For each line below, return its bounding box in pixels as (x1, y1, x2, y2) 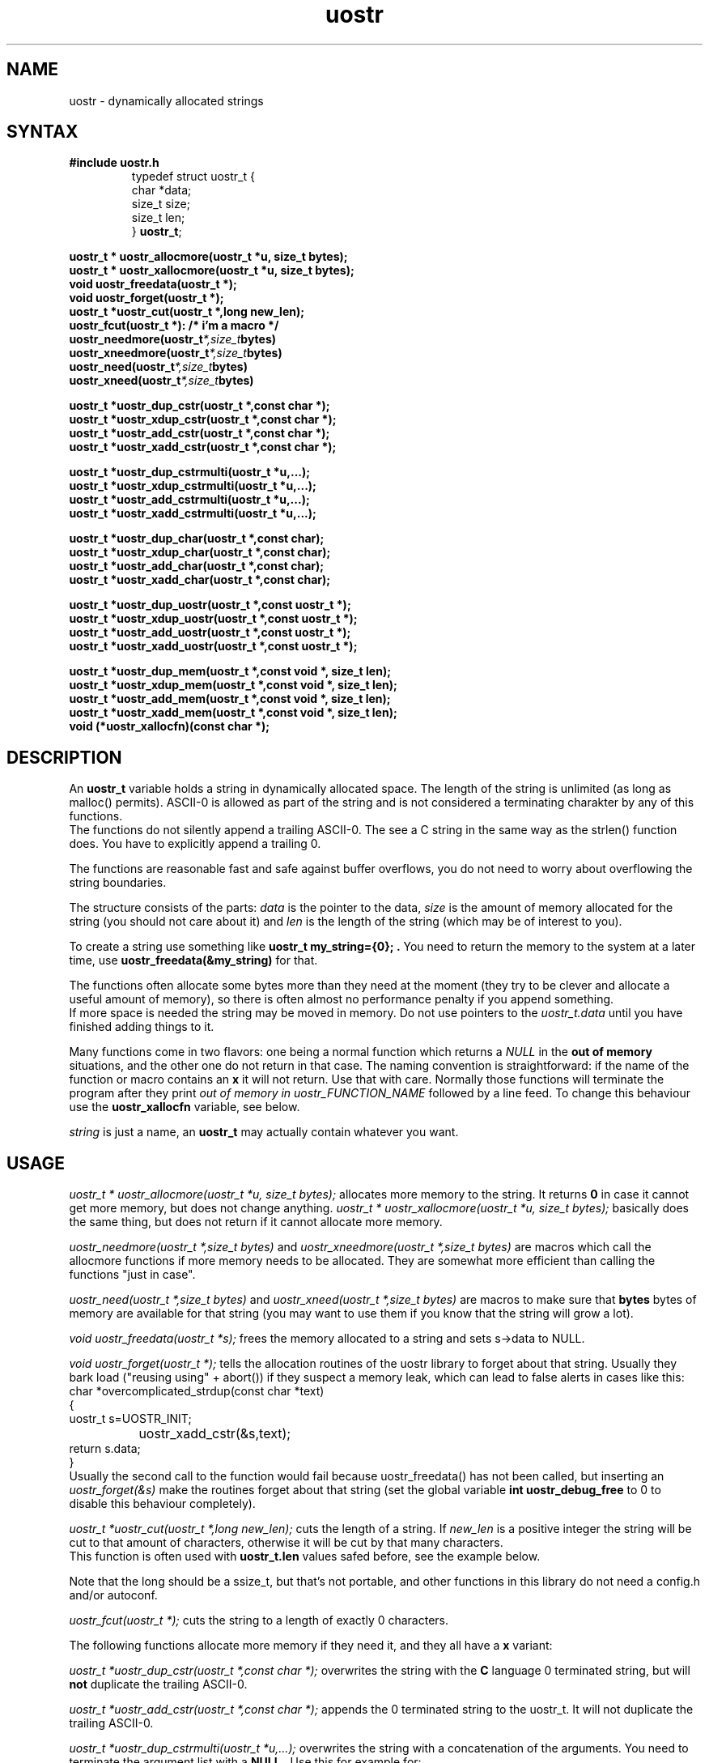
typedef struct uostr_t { (131, 169, 255, 184)
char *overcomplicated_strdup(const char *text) (69, 1384, 325, 1399)
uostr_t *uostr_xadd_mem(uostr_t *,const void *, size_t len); (69, 705, 397, 720)
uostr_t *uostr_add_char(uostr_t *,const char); (69, 559, 325, 573)
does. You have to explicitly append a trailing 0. (69, 837, 321, 851)
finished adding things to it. (69, 1020, 214, 1034)
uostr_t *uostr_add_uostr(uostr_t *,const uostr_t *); (69, 625, 351, 640)
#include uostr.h (69, 155, 159, 170)
